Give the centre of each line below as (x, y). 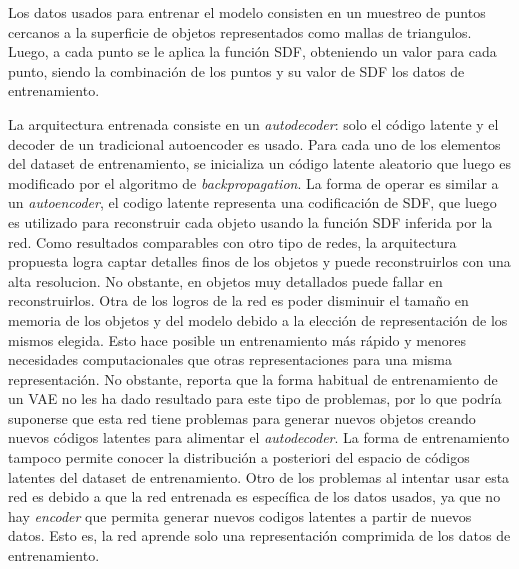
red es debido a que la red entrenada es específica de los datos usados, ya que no (254, 496)
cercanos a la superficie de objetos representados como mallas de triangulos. (240, 31)
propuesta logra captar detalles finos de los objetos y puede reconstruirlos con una (259, 261)
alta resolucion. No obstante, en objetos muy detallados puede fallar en (225, 280)
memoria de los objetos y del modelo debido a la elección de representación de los (258, 319)
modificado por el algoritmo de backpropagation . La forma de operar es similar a (253, 182)
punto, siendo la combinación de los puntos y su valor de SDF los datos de (236, 70)
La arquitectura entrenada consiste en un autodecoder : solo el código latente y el (253, 123)
